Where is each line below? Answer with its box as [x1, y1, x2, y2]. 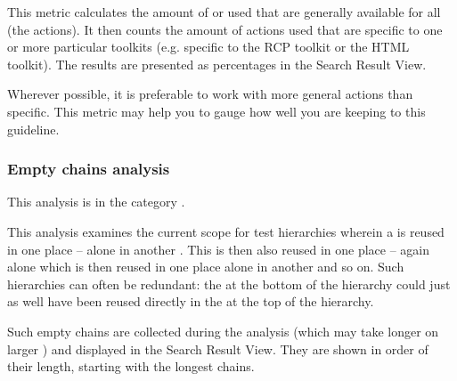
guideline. [7, 119, 60, 138]
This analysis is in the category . [7, 192, 185, 211]
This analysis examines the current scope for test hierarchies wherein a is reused [7, 222, 445, 240]
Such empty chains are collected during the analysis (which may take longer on [7, 321, 439, 340]
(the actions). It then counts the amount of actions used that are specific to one [7, 20, 443, 38]
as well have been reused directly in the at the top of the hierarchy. [7, 292, 374, 311]
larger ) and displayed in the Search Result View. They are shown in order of [7, 339, 428, 358]
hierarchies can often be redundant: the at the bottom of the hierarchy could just [7, 274, 451, 293]
